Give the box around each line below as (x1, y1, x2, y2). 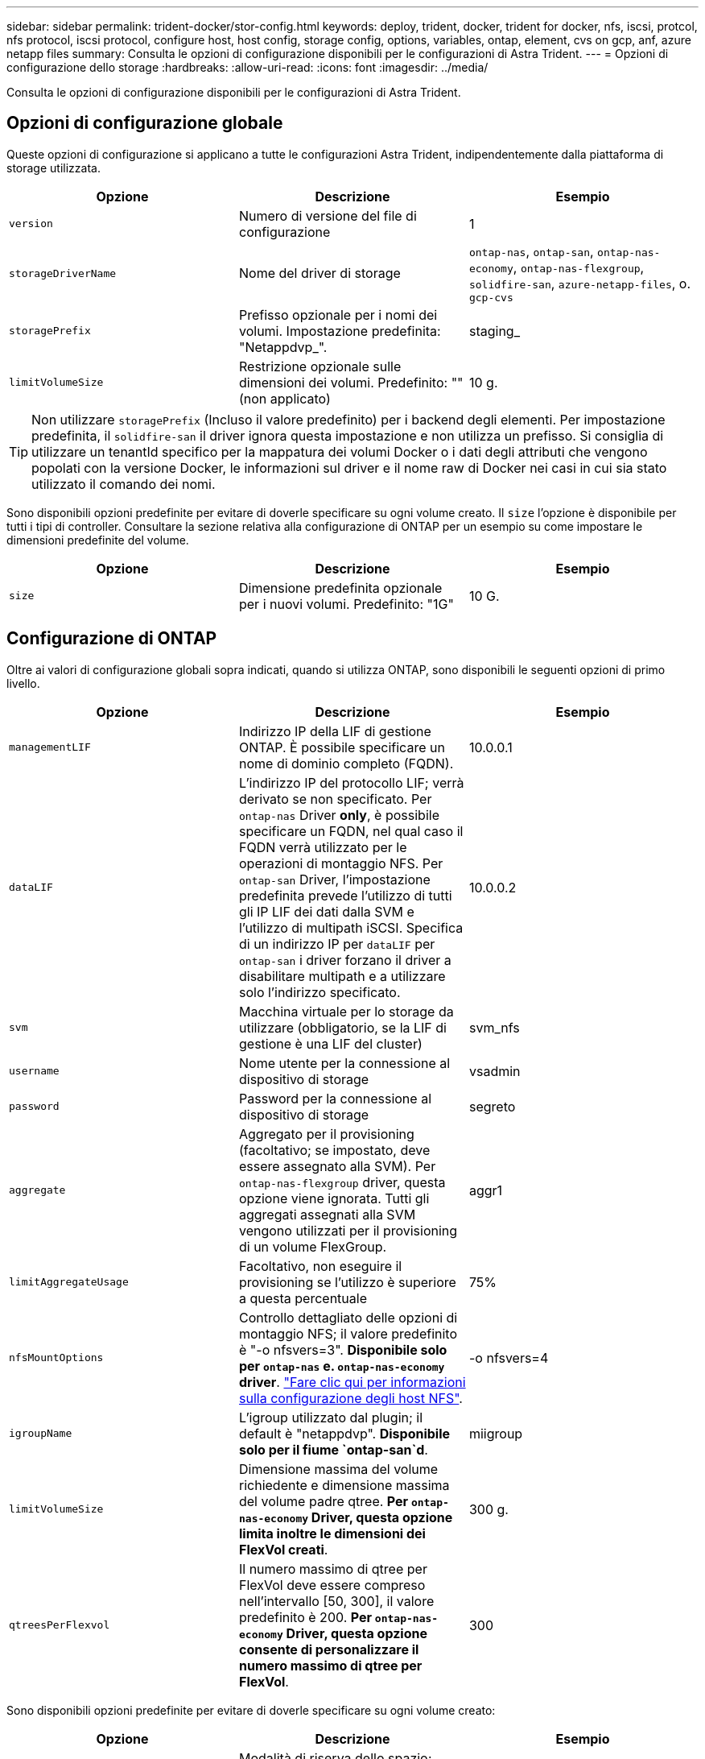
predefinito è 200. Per (238, 1608, 373, 1625)
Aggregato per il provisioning (238, 1125, 414, 1142)
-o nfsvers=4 (468, 1349, 549, 1366)
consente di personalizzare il (238, 1641, 419, 1658)
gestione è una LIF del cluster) (238, 1035, 423, 1052)
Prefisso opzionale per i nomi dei (238, 306, 438, 323)
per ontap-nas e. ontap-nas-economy (238, 1357, 445, 1374)
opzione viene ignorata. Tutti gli (238, 1190, 430, 1206)
